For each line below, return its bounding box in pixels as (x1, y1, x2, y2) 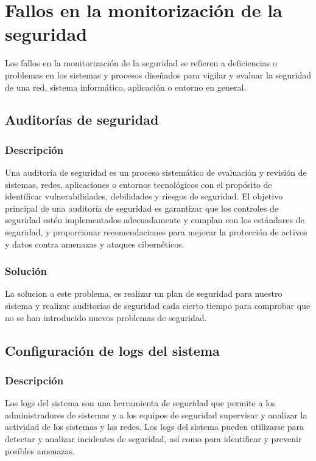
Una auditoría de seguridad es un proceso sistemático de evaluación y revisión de (5, 166, 307, 179)
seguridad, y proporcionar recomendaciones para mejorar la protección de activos (5, 226, 307, 238)
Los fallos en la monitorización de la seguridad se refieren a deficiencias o (5, 57, 277, 69)
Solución (5, 263, 47, 279)
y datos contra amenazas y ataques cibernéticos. (5, 237, 184, 250)
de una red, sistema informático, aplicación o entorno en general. (5, 80, 247, 93)
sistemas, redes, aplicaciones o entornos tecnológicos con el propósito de (5, 178, 272, 190)
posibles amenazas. (5, 444, 75, 457)
